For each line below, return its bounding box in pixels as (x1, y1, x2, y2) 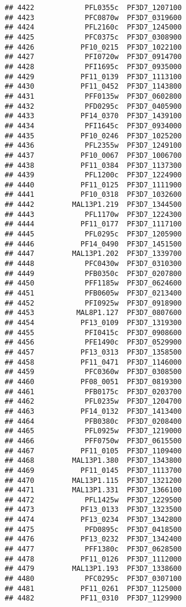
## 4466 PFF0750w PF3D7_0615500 (5, 436, 182, 445)
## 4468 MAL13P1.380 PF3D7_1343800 (5, 456, 182, 465)
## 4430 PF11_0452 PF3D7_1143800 (5, 82, 182, 91)
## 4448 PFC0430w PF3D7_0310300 (5, 259, 182, 268)
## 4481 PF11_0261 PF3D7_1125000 (5, 584, 182, 593)
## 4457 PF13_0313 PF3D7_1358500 (5, 348, 182, 356)
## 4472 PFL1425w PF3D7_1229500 (5, 495, 182, 504)
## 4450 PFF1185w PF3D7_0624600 (5, 279, 182, 288)
